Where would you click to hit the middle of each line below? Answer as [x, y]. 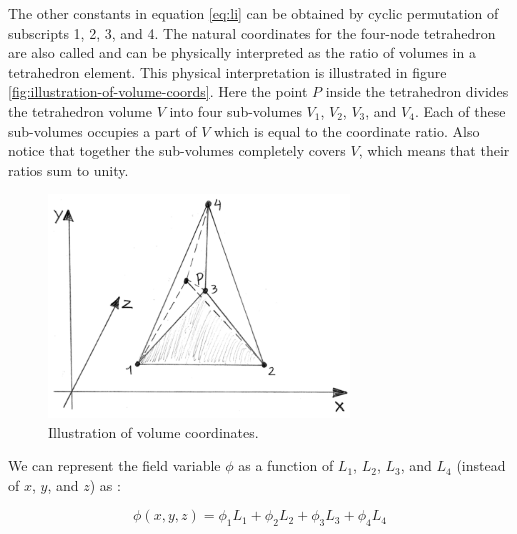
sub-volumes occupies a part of [102, 130]
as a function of [286, 465]
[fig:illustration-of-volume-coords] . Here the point [158, 91]
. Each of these [460, 110]
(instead [481, 465]
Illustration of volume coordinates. [153, 431]
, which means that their [434, 150]
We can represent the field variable [114, 465]
